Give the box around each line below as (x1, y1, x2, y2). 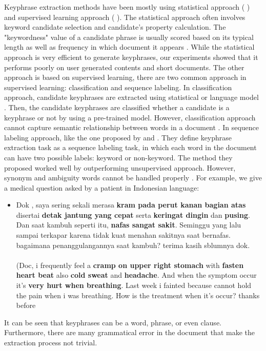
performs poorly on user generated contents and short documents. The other (4, 61, 244, 72)
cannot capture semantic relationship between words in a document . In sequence (4, 122, 259, 133)
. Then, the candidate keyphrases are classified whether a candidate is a (4, 101, 230, 112)
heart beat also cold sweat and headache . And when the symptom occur (16, 270, 257, 280)
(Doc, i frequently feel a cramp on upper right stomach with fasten (16, 259, 244, 270)
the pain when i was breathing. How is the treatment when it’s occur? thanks (16, 290, 260, 300)
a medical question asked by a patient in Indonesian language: (4, 182, 199, 193)
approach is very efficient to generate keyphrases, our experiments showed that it (4, 51, 258, 62)
